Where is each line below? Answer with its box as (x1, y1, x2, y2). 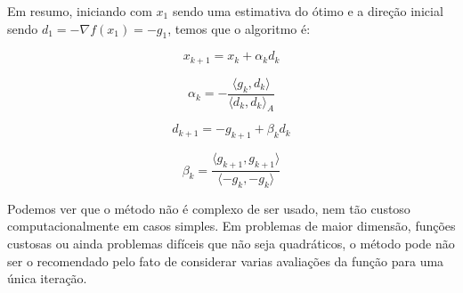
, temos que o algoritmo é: (167, 19, 311, 37)
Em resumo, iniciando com (7, 2, 152, 20)
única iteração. (7, 269, 87, 288)
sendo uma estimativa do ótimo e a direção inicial (172, 2, 443, 20)
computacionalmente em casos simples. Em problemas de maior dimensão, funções (7, 216, 456, 235)
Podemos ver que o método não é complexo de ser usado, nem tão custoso (7, 199, 410, 217)
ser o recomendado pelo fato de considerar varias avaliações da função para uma (7, 251, 444, 270)
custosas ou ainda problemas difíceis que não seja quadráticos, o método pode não (7, 234, 455, 253)
